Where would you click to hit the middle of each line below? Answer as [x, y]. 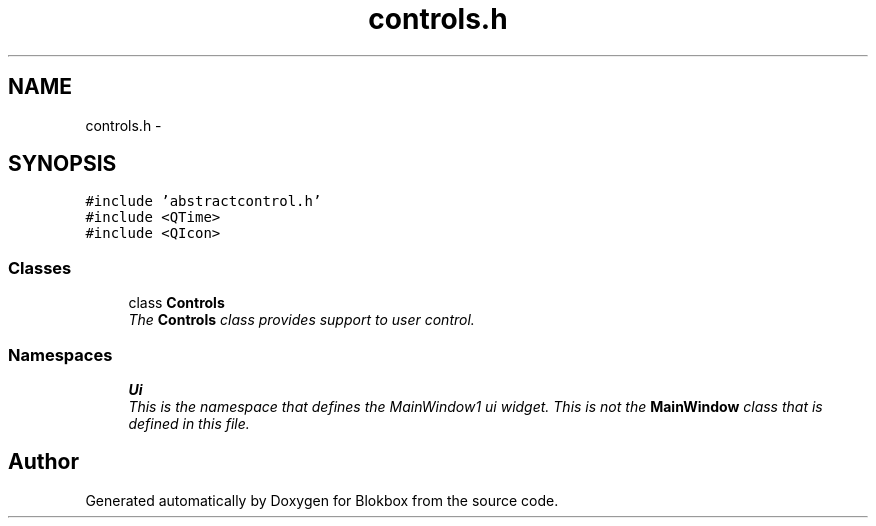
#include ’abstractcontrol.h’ [203, 201]
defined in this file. [189, 423]
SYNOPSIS [62, 164]
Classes [40, 267]
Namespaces [60, 354]
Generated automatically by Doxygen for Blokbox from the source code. [322, 500]
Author [43, 462]
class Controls [176, 303]
